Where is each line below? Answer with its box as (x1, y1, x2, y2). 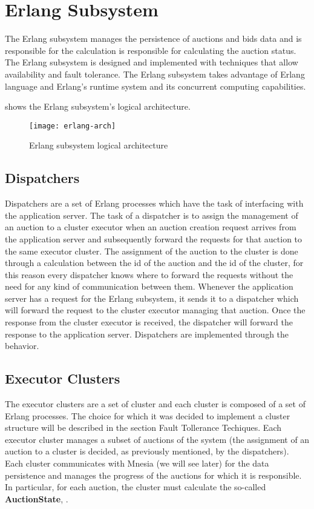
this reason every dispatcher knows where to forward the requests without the (5, 268, 293, 281)
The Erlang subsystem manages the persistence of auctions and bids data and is (5, 32, 302, 45)
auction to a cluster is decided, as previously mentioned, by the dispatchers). (5, 445, 289, 457)
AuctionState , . (5, 492, 68, 505)
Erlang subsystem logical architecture (29, 139, 168, 151)
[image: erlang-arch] (29, 121, 116, 130)
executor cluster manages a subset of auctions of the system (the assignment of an (5, 433, 310, 445)
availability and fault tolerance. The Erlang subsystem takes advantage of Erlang (5, 67, 305, 80)
